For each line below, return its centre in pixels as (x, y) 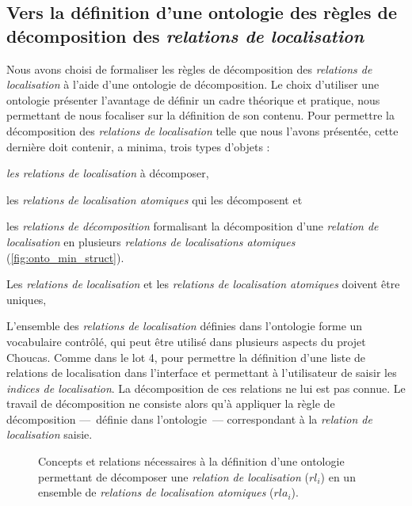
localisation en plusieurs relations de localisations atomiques (151, 241)
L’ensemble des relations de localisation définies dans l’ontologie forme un (185, 326)
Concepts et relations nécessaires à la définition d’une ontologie (191, 461)
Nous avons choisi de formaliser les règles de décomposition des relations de (189, 68)
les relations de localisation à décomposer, (108, 173)
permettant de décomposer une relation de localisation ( (174, 476)
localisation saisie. (50, 434)
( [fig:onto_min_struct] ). (65, 257)
